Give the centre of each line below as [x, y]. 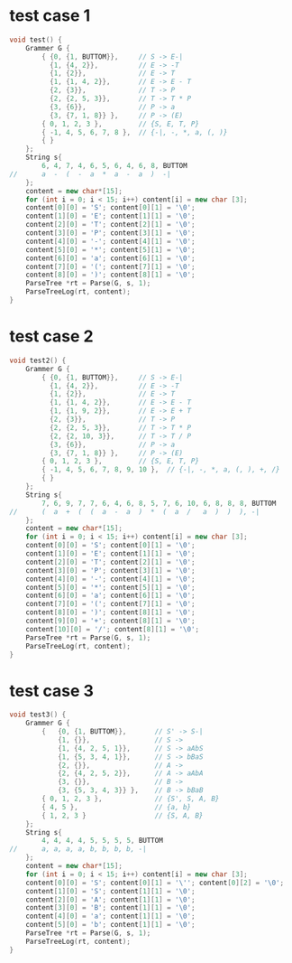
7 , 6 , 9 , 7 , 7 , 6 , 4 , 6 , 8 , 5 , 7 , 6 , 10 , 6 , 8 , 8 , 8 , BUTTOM [159, 503]
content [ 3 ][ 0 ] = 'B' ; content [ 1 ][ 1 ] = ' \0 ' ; [110, 908]
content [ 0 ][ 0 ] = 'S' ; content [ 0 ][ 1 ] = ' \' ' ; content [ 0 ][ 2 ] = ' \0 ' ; [155, 883]
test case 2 [51, 337]
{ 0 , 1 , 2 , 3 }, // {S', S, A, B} [131, 799]
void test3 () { [38, 715]
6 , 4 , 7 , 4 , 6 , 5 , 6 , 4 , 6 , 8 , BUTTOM [114, 166]
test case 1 [50, 16]
